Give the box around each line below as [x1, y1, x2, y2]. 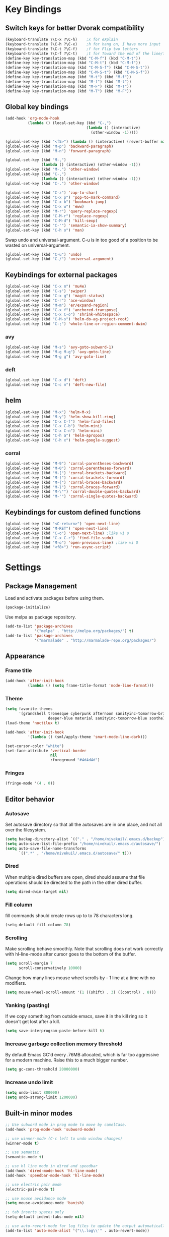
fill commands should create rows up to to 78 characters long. [5, 912, 134, 919]
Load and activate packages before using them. [5, 595, 104, 601]
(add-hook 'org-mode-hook [5, 116, 59, 121]
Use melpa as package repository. [5, 614, 76, 620]
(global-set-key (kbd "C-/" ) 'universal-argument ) [5, 256, 114, 262]
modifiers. [5, 980, 27, 986]
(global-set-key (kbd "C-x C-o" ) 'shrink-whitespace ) [5, 312, 121, 317]
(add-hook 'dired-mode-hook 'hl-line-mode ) [5, 1168, 98, 1173]
